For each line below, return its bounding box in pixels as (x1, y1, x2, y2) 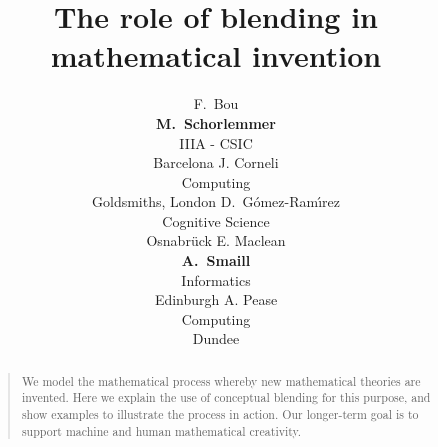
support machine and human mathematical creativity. (21, 422, 302, 439)
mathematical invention (50, 35, 382, 76)
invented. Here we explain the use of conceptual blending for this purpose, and (21, 389, 431, 406)
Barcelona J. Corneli (153, 152, 279, 173)
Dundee (192, 328, 240, 349)
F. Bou (193, 93, 239, 114)
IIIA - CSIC (179, 132, 253, 153)
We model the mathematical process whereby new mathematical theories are (21, 372, 421, 389)
